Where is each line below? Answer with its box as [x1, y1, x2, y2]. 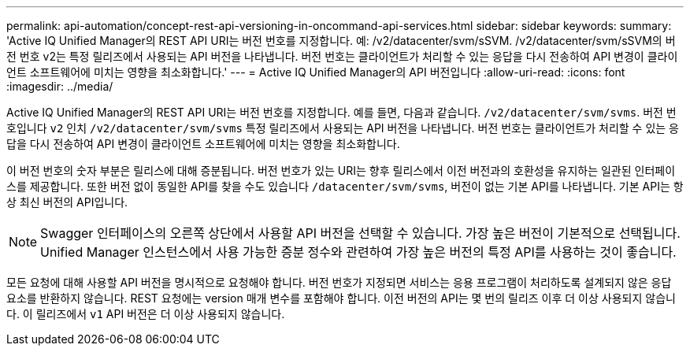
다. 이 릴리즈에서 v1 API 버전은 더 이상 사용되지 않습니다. [6, 307, 285, 321]
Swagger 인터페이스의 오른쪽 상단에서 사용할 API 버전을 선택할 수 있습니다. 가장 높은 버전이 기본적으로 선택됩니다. [40, 225, 681, 241]
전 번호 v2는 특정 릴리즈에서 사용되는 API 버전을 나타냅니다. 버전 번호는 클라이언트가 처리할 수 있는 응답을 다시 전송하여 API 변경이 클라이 [6, 50, 678, 63]
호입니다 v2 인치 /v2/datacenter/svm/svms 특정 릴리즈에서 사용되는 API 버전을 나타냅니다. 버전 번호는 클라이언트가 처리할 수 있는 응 [6, 121, 679, 135]
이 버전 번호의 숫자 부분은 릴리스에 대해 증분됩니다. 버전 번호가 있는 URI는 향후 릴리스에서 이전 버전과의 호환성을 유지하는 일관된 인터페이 [6, 164, 676, 177]
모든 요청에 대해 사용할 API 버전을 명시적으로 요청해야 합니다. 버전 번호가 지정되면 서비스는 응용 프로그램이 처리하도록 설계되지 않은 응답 [6, 276, 672, 289]
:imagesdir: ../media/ [6, 80, 113, 93]
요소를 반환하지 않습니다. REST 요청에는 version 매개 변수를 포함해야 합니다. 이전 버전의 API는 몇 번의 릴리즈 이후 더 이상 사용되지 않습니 [6, 291, 676, 305]
